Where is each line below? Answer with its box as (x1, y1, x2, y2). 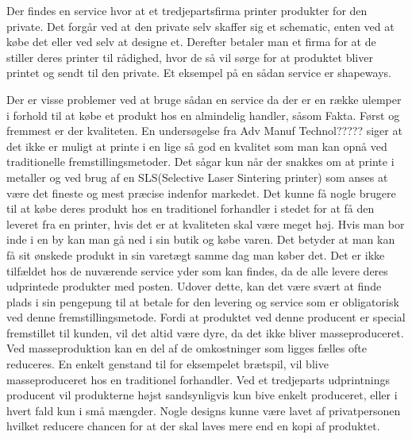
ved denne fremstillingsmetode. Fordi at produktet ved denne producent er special (6, 309, 406, 325)
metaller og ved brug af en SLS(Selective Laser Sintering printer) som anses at (6, 168, 388, 185)
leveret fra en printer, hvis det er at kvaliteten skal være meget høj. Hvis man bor (6, 215, 405, 232)
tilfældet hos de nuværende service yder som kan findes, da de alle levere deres (6, 262, 388, 279)
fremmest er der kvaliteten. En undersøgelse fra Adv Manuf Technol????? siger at (6, 122, 402, 139)
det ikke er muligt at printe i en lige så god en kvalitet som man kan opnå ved (6, 137, 387, 154)
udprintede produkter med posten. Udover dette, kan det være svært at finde (6, 278, 382, 295)
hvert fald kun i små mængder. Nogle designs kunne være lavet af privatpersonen (6, 402, 401, 418)
